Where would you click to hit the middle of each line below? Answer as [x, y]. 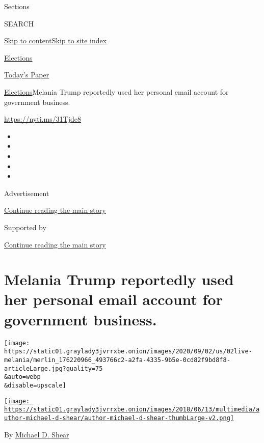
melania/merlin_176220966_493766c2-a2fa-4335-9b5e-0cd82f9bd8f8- [117, 360]
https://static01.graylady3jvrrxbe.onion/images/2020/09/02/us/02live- [128, 352]
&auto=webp [22, 377]
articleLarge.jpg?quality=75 [54, 368]
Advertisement [27, 193]
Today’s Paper [27, 75]
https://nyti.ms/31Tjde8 [43, 119]
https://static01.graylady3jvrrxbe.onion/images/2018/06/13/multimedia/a [132, 410]
